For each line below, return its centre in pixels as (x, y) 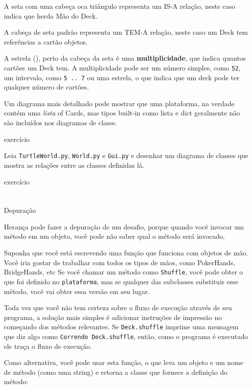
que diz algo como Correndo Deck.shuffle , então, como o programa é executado (126, 336)
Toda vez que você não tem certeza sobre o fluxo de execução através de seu (118, 308)
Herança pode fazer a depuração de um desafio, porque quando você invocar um (124, 226)
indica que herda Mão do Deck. (51, 15)
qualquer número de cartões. (46, 87)
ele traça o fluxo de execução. (48, 346)
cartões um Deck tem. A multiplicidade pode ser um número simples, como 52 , (122, 67)
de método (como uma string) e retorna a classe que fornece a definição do (116, 372)
